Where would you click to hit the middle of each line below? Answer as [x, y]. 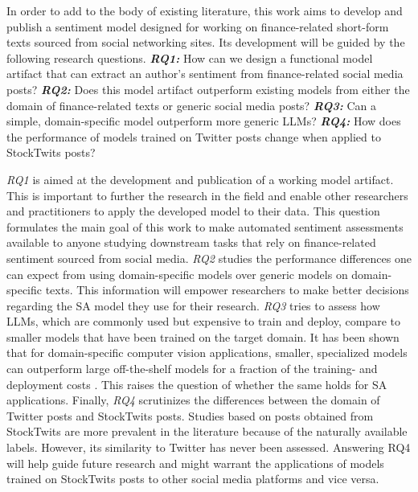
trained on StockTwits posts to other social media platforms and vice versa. [193, 479]
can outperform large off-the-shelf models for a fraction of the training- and [192, 369]
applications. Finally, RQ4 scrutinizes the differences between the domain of [193, 400]
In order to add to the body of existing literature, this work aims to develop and [205, 10]
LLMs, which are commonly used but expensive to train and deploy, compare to [203, 321]
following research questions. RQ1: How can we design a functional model [190, 57]
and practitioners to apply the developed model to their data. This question [193, 211]
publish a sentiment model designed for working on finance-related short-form [198, 26]
